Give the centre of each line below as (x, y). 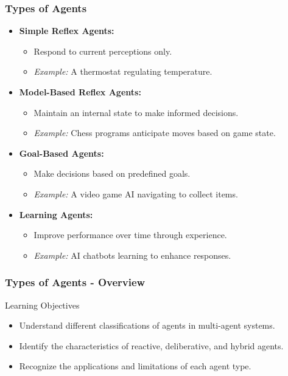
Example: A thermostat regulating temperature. (123, 71)
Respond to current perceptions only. (103, 51)
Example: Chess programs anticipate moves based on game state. (155, 133)
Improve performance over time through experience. (130, 235)
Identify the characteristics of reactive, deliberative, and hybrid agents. (151, 345)
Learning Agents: (56, 214)
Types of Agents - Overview (75, 282)
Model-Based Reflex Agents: (80, 92)
